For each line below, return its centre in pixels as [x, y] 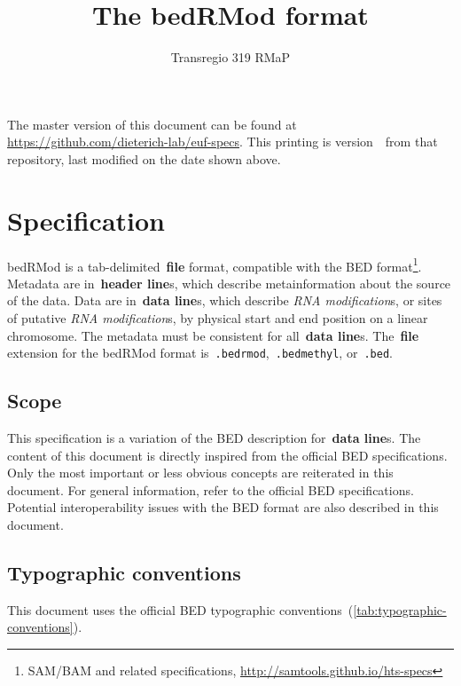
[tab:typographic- [400, 609]
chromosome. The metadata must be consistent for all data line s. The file [213, 335]
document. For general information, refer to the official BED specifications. [211, 489]
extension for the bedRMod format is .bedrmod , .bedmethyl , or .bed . [200, 353]
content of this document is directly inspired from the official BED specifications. [227, 455]
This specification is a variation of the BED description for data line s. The [214, 438]
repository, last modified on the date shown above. [144, 158]
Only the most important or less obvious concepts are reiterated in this [200, 473]
